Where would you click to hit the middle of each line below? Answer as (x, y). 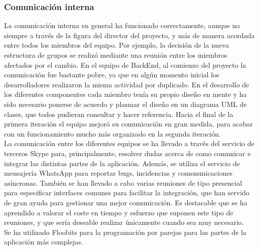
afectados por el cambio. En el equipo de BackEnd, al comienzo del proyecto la (125, 65)
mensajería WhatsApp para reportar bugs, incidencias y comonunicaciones (118, 173)
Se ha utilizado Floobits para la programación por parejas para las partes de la (125, 232)
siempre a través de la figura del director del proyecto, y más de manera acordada (129, 35)
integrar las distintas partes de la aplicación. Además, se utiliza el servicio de (122, 163)
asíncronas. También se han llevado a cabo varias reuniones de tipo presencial (123, 182)
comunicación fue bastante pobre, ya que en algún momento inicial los (112, 75)
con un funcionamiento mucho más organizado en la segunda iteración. (112, 133)
